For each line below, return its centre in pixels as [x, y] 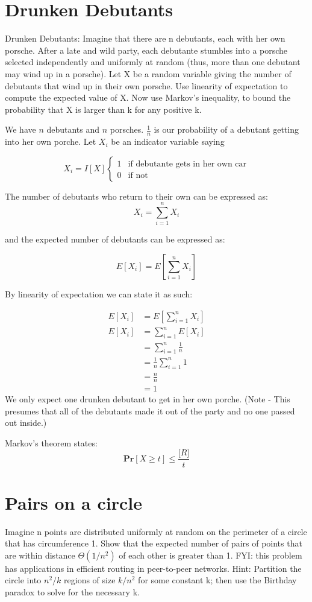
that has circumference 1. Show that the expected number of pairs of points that [154, 543]
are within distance [40, 555]
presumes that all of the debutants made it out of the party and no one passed [150, 410]
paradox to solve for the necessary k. [72, 592]
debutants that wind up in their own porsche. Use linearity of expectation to [146, 85]
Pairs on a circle [74, 502]
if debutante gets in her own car [187, 164]
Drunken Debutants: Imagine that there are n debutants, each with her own [145, 38]
